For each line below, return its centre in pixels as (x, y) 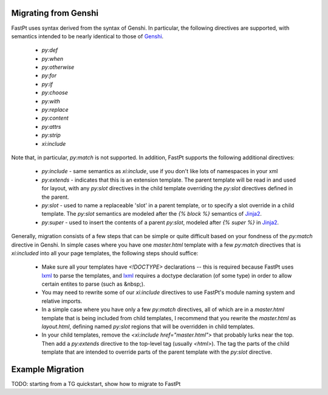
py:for (49, 75)
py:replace (55, 110)
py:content (55, 118)
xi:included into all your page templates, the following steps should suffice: (105, 253)
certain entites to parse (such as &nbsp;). (93, 284)
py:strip (51, 135)
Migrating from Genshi (55, 13)
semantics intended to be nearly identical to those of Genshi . (87, 36)
